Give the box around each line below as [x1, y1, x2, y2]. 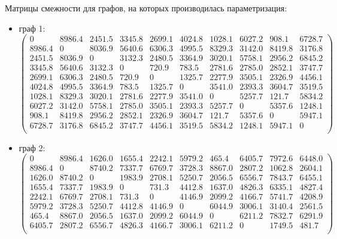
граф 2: [19, 141, 45, 154]
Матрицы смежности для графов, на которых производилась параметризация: [5, 2, 287, 14]
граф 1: [19, 22, 45, 34]
